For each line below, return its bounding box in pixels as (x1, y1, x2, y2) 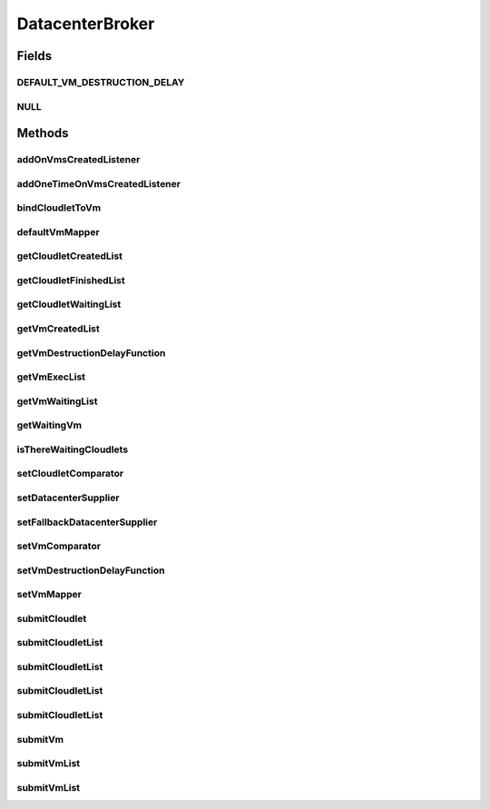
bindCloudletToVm (16, 202, 102, 214)
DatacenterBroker (16, 14, 155, 34)
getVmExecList (16, 370, 86, 383)
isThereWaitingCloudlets (16, 443, 129, 456)
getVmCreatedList (16, 322, 100, 335)
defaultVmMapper (16, 225, 100, 238)
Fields (16, 48, 53, 64)
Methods (16, 125, 69, 141)
